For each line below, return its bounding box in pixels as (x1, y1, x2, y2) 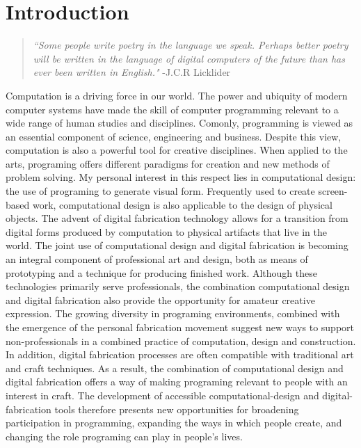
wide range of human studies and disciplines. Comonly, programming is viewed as (6, 115, 353, 130)
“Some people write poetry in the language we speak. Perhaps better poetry (33, 38, 348, 52)
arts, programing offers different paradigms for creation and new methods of (6, 156, 330, 170)
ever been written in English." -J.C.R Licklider (33, 65, 231, 79)
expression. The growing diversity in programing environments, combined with (6, 306, 340, 321)
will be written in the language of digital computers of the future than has (33, 51, 345, 65)
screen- (318, 184, 348, 198)
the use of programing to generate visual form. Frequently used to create (6, 184, 315, 198)
